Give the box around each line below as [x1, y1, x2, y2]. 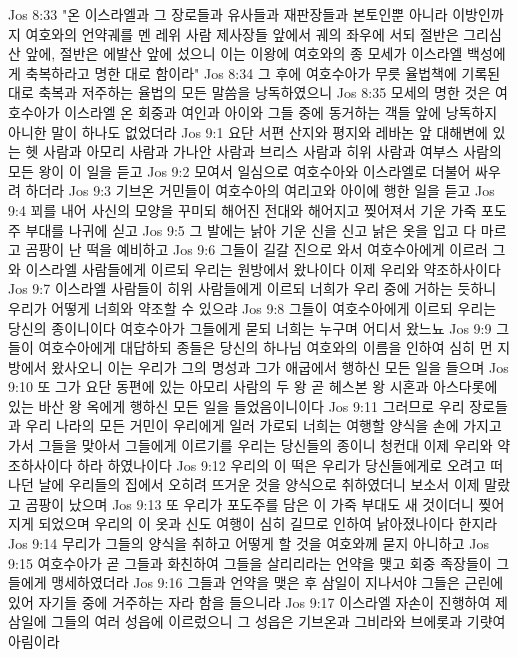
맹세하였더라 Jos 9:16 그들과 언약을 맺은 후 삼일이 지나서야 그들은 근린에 [51, 572, 504, 593]
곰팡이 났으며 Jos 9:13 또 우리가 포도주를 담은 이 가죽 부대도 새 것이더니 [25, 493, 474, 514]
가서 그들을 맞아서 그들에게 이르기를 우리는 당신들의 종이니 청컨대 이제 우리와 [8, 435, 493, 456]
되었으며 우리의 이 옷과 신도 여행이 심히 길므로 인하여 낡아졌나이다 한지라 [38, 513, 498, 534]
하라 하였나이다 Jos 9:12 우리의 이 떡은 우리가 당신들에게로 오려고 [77, 454, 486, 475]
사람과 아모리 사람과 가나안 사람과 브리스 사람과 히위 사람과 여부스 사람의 [43, 141, 502, 162]
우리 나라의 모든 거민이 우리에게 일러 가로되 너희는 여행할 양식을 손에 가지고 [25, 415, 502, 436]
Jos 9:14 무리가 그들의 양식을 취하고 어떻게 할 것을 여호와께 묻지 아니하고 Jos [8, 533, 489, 554]
